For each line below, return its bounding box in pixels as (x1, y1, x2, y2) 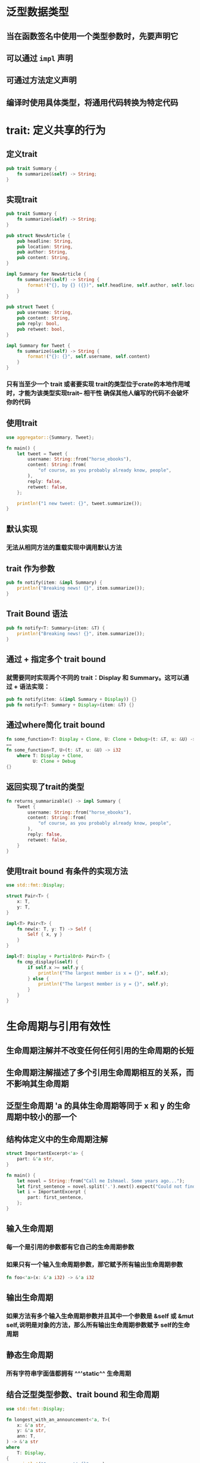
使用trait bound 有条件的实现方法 (6, 866, 128, 876)
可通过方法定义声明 (6, 75, 77, 85)
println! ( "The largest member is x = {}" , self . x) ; (37, 970, 169, 976)
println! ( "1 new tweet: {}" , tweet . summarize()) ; (17, 500, 143, 506)
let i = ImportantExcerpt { (17, 1189, 86, 1195)
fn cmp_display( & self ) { (17, 959, 79, 965)
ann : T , (17, 1433, 36, 1439)
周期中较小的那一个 (6, 1112, 77, 1122)
